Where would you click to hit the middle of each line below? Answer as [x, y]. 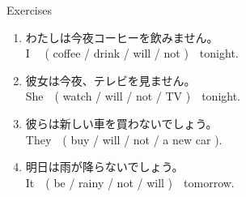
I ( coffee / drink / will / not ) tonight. [132, 53]
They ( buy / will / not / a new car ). [124, 139]
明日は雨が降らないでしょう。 [104, 167]
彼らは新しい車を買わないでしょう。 [121, 123]
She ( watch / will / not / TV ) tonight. [133, 96]
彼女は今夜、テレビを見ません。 [110, 80]
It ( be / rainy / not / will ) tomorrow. [130, 182]
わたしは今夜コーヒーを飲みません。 [122, 37]
